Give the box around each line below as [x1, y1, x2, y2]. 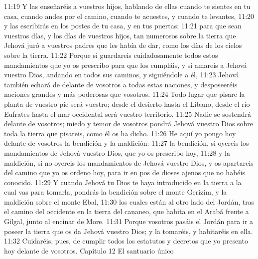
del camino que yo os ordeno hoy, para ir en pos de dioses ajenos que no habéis [4, 167, 245, 178]
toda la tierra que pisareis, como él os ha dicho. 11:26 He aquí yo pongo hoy [4, 128, 236, 138]
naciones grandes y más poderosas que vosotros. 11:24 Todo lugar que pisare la [4, 89, 245, 99]
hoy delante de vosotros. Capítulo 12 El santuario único [4, 245, 174, 256]
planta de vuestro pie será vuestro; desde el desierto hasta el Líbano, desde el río [4, 98, 250, 109]
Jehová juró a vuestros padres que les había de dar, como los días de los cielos [4, 40, 242, 50]
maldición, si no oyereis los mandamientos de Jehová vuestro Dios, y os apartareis [4, 157, 254, 168]
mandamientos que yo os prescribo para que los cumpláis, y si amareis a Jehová [4, 59, 247, 70]
